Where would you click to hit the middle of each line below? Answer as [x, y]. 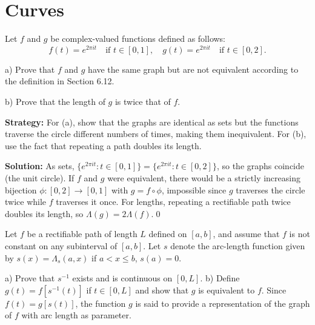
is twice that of [143, 101]
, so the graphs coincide [260, 166]
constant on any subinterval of [61, 245]
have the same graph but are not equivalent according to [193, 69]
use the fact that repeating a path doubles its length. [103, 145]
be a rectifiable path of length [82, 234]
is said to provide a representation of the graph [223, 303]
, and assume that [246, 234]
